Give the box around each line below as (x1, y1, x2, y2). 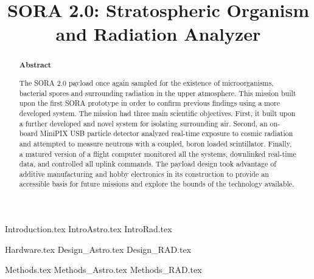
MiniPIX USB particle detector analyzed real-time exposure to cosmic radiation (40, 128, 293, 139)
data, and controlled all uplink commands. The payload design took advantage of (19, 159, 276, 169)
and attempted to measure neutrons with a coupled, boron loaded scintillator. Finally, (19, 138, 292, 148)
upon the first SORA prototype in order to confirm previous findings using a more (19, 98, 280, 108)
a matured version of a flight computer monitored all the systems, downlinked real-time (19, 148, 296, 159)
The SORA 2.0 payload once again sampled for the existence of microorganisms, (19, 77, 274, 88)
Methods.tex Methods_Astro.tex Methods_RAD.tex (5, 263, 202, 276)
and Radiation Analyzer (55, 21, 261, 46)
